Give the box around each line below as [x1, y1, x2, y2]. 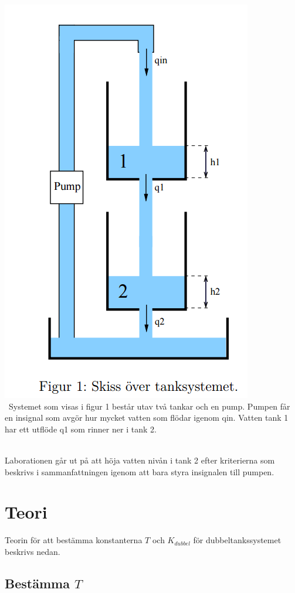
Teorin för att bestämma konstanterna [5, 534, 143, 546]
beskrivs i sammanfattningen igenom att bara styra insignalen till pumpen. [5, 465, 274, 478]
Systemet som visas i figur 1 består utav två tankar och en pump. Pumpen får [8, 400, 290, 412]
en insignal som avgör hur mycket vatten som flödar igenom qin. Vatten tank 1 [5, 411, 289, 424]
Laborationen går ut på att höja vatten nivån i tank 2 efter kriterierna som [5, 454, 275, 466]
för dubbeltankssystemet [193, 534, 282, 546]
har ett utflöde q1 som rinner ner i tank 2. [5, 422, 157, 435]
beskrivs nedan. [5, 545, 60, 557]
